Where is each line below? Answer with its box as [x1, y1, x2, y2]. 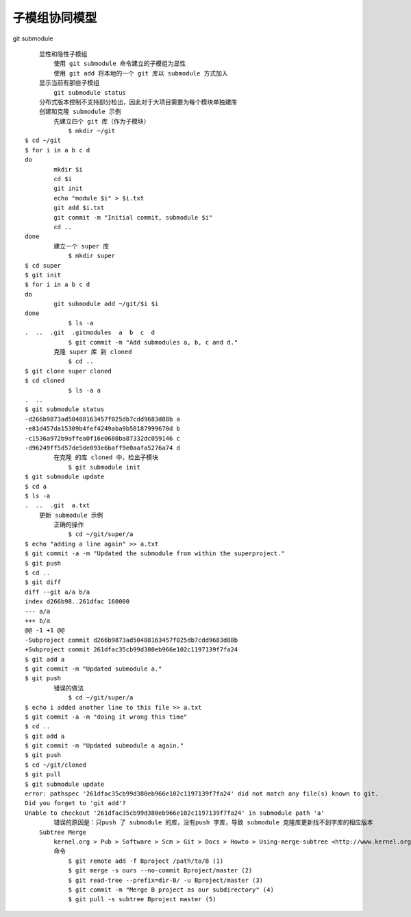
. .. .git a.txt [25, 502, 90, 509]
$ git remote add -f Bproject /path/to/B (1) [68, 857, 224, 865]
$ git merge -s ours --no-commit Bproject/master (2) [68, 867, 253, 874]
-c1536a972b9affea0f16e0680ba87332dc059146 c [25, 434, 181, 442]
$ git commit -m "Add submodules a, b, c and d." [68, 338, 238, 346]
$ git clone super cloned [25, 367, 112, 375]
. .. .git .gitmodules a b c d [25, 329, 155, 336]
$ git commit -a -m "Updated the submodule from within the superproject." [25, 550, 285, 557]
